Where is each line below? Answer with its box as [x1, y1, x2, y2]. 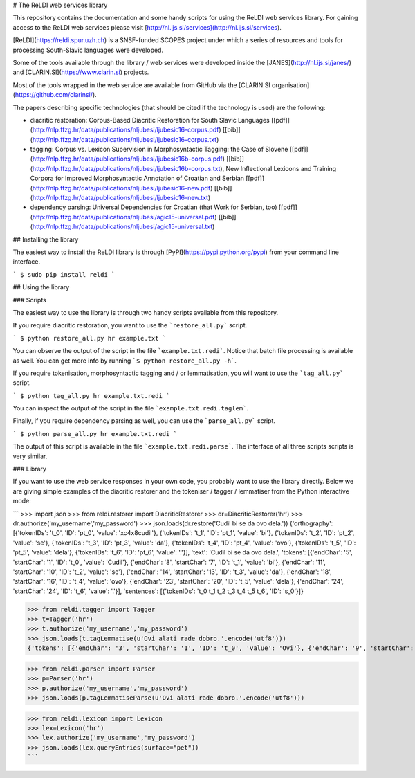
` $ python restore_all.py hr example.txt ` [12, 334, 167, 342]
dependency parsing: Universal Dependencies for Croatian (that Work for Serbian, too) [30, 203, 277, 211]
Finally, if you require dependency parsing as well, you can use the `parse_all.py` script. [12, 417, 276, 425]
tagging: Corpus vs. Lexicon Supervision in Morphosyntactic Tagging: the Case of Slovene [30, 145, 288, 154]
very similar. [12, 452, 48, 460]
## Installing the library [12, 235, 79, 244]
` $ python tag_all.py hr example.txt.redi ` [12, 392, 170, 399]
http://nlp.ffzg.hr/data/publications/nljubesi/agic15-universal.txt [32, 222, 213, 231]
